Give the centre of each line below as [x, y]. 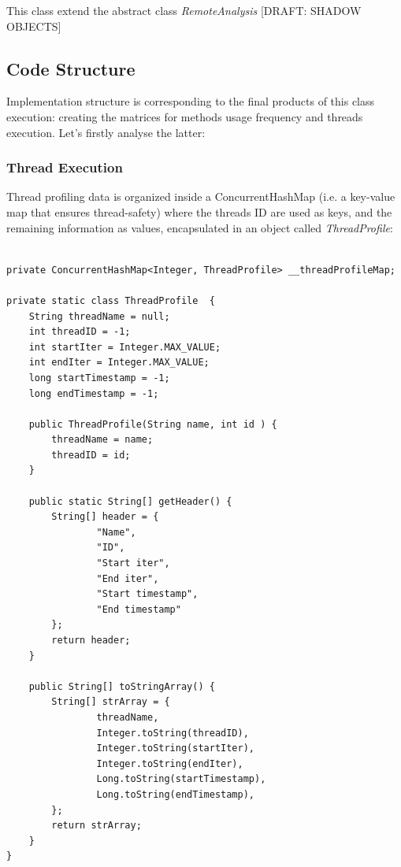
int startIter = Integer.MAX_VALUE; [125, 347]
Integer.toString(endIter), [170, 763]
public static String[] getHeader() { [130, 501]
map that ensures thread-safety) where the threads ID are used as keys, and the [199, 211]
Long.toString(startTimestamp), [181, 779]
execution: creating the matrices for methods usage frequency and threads [185, 116]
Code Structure [71, 68]
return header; [91, 641]
